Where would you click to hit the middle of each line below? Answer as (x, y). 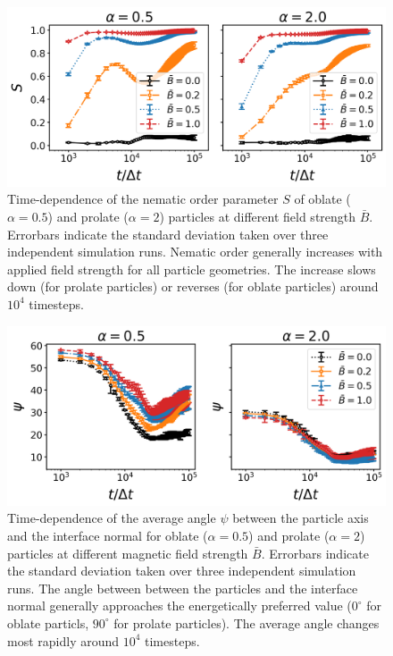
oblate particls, (48, 622)
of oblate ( (322, 199)
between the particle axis (301, 518)
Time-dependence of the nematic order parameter (143, 199)
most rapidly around (63, 640)
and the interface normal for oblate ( (108, 535)
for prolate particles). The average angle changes (247, 622)
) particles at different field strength (258, 216)
